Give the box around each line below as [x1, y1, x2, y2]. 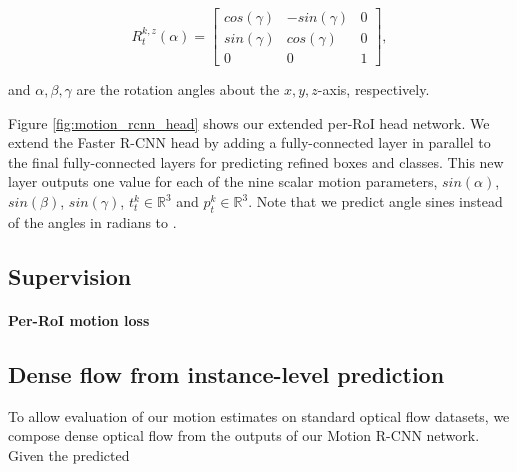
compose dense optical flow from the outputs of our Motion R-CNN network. [8, 425, 480, 446]
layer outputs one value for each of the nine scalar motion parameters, [8, 171, 438, 192]
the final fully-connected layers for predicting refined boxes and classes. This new [8, 151, 504, 172]
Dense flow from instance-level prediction [8, 358, 445, 389]
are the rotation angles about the [76, 79, 280, 100]
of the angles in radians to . [8, 211, 177, 232]
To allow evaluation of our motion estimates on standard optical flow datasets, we [8, 405, 510, 426]
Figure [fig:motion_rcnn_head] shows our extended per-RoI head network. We [8, 112, 490, 133]
